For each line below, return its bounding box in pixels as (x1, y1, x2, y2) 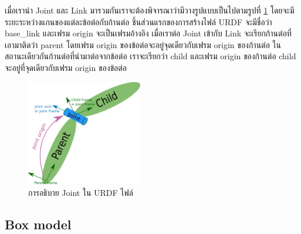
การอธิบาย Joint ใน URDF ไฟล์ (28, 186, 133, 198)
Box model (5, 215, 72, 233)
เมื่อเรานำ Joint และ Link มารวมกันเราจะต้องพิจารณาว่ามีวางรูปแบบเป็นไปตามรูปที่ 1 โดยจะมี (5, 4, 295, 16)
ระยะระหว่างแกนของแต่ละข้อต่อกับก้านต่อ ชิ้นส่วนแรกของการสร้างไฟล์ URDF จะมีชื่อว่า (5, 15, 272, 28)
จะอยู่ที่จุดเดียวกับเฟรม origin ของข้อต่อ (5, 61, 127, 73)
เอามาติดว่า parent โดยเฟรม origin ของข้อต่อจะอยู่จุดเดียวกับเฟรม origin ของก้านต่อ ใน (5, 38, 281, 50)
